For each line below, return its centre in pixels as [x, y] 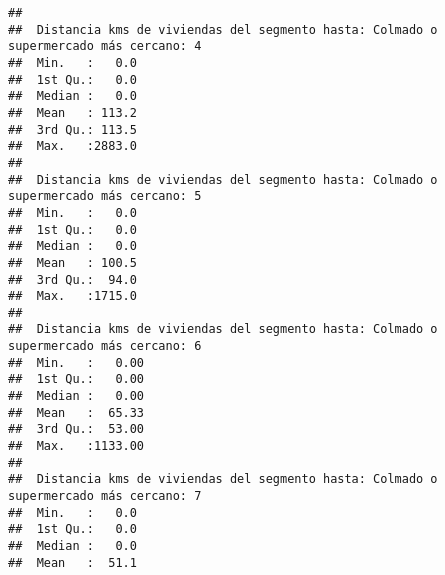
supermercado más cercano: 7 [105, 496]
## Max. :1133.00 [76, 446]
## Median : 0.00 [76, 396]
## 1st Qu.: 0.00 [76, 379]
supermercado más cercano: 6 [105, 346]
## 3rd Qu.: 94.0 [72, 279]
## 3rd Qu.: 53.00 [76, 429]
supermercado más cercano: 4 [105, 46]
